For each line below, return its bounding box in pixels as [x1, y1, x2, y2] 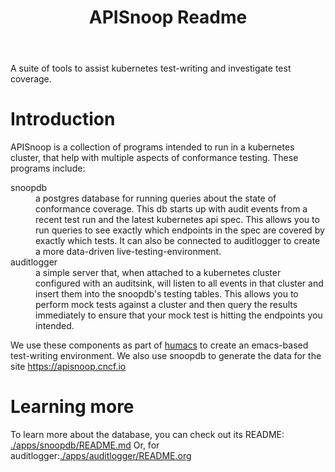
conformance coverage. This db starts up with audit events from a [35, 203, 308, 215]
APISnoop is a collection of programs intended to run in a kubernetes [10, 141, 295, 153]
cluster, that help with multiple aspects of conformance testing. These [10, 152, 299, 164]
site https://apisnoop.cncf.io [10, 361, 127, 373]
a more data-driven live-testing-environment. [35, 246, 222, 258]
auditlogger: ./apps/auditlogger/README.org [10, 450, 192, 462]
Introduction [10, 108, 116, 131]
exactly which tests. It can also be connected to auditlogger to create [35, 235, 321, 247]
